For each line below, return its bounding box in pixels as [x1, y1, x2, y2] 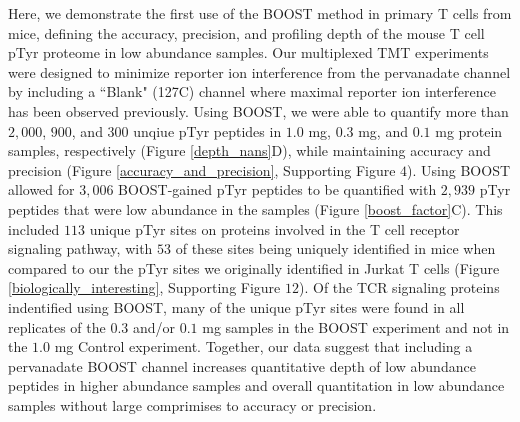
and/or [132, 316, 176, 337]
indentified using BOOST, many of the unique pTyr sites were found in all [8, 296, 465, 317]
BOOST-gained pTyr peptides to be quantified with [118, 179, 437, 200]
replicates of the [8, 316, 106, 337]
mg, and [358, 120, 408, 141]
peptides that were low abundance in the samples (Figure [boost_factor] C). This [8, 198, 503, 219]
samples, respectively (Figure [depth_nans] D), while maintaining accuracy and [8, 140, 491, 161]
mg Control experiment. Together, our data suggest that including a [54, 336, 473, 357]
